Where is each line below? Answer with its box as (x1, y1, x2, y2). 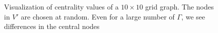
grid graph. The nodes (145, 1, 214, 11)
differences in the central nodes (4, 21, 100, 31)
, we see (181, 11, 205, 21)
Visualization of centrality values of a (4, 1, 119, 11)
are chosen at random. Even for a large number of (21, 11, 175, 21)
